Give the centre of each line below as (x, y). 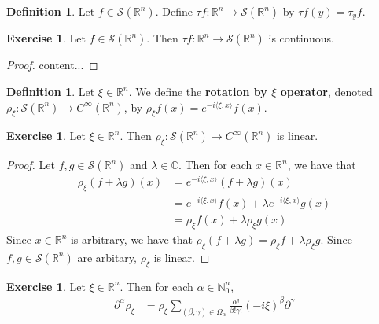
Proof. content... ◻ (52, 65)
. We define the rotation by (198, 92)
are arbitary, (107, 257)
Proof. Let (31, 165)
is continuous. (301, 38)
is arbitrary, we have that (131, 239)
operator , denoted (326, 92)
